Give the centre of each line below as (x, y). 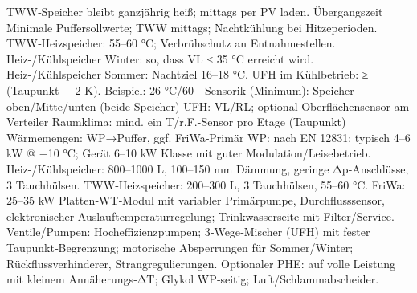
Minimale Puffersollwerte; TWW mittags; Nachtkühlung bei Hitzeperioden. (192, 27)
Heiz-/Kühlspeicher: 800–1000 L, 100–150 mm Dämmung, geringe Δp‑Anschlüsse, (208, 168)
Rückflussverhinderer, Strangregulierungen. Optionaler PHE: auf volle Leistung (201, 263)
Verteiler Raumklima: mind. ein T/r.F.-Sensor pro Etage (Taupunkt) (176, 122)
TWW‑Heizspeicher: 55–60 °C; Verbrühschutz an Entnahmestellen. (171, 43)
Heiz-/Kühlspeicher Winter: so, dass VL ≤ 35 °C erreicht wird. (160, 58)
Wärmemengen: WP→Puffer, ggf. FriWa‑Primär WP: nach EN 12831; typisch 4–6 (208, 137)
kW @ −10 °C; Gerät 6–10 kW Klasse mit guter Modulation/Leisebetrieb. (189, 153)
